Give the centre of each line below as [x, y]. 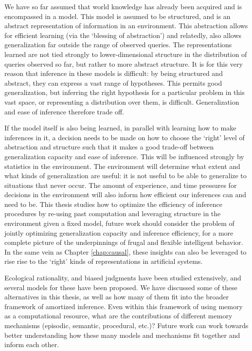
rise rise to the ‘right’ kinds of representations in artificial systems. [104, 261]
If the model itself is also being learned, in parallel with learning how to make [120, 128]
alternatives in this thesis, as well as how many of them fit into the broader [117, 297]
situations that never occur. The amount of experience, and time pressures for [121, 185]
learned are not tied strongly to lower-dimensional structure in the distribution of [126, 54]
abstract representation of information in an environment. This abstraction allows [126, 26]
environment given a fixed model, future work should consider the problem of [119, 223]
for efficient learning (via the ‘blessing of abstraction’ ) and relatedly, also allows [123, 35]
